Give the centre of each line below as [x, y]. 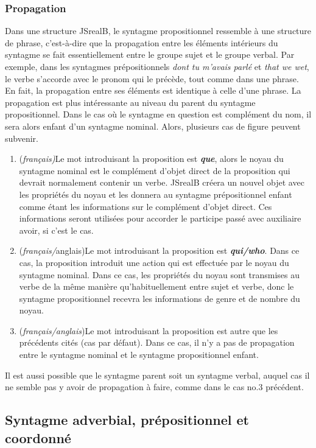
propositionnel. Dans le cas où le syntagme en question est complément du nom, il [158, 114]
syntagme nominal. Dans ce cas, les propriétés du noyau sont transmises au [160, 274]
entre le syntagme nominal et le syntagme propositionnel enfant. [139, 355]
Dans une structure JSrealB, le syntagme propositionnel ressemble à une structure [158, 31]
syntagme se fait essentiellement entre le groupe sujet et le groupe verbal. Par [150, 54]
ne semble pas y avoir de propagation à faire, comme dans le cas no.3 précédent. [154, 387]
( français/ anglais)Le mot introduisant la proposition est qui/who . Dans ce [159, 250]
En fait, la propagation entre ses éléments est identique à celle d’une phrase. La [153, 90]
